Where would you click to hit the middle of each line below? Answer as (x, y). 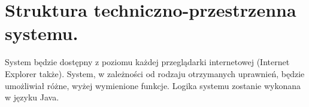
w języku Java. (32, 97)
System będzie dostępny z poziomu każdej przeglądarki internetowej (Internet (147, 62)
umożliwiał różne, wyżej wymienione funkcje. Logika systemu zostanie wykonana (153, 85)
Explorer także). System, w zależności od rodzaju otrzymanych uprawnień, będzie (155, 73)
